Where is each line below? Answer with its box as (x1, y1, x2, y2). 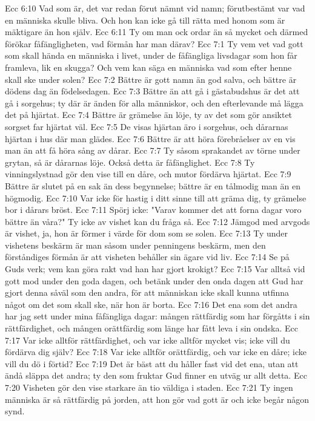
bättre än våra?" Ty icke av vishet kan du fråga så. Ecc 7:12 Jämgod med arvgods (5, 215, 310, 227)
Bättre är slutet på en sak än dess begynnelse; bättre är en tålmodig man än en (5, 179, 300, 192)
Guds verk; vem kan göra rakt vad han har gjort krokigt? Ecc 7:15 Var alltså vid (5, 263, 305, 275)
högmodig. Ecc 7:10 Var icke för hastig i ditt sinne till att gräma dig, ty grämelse (5, 191, 307, 204)
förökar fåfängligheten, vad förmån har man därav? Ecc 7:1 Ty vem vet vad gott (5, 37, 303, 50)
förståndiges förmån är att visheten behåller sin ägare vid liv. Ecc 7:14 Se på (5, 250, 290, 263)
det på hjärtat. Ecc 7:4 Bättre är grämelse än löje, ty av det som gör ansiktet (5, 108, 293, 121)
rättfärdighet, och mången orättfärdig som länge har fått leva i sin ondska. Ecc (5, 322, 299, 335)
